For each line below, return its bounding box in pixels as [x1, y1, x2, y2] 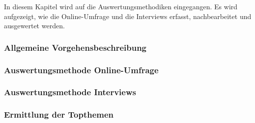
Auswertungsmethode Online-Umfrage [4, 63, 159, 76]
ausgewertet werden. [4, 20, 65, 31]
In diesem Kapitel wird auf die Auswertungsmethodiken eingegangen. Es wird [4, 1, 238, 11]
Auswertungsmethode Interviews [4, 86, 136, 98]
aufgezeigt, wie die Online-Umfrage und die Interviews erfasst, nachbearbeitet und [4, 11, 252, 21]
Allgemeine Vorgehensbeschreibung [4, 41, 147, 53]
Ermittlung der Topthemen [4, 108, 114, 121]
